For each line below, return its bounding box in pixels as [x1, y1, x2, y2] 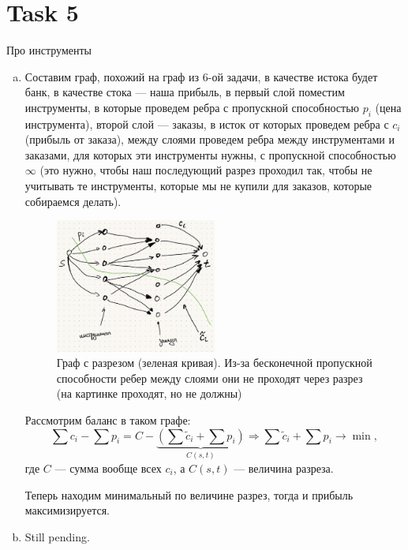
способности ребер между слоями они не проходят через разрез [56, 369, 363, 386]
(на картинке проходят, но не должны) [56, 385, 242, 402]
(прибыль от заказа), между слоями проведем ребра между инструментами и [24, 131, 395, 148]
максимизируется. [24, 502, 110, 518]
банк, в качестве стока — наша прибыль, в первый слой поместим [24, 84, 345, 100]
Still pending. [24, 528, 90, 544]
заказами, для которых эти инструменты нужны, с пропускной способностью [24, 146, 396, 163]
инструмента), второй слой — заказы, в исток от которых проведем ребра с [24, 115, 389, 132]
